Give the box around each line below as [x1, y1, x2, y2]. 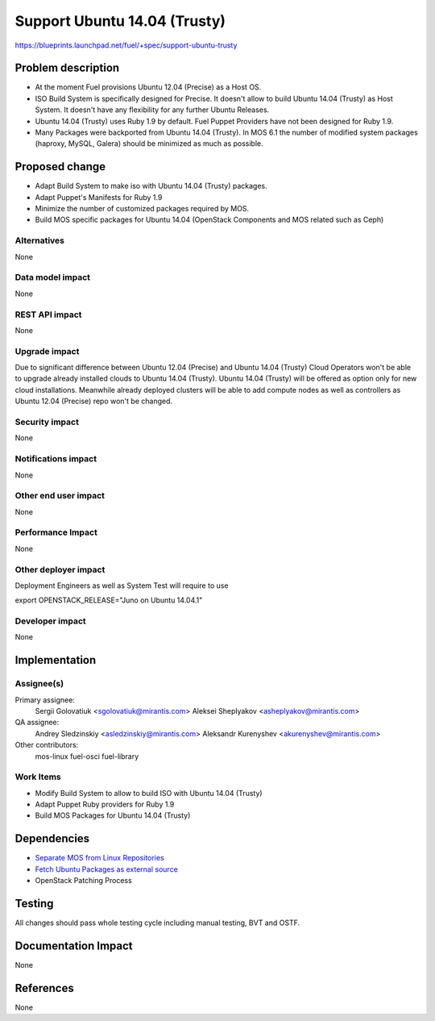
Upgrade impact [14, 345, 80, 356]
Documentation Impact [14, 939, 133, 952]
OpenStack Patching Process [35, 876, 132, 886]
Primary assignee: [14, 694, 76, 705]
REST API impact [14, 309, 82, 320]
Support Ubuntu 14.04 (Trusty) [14, 12, 226, 30]
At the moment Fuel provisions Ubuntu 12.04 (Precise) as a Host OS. [35, 82, 262, 92]
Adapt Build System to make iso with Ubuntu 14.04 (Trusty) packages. [35, 181, 267, 191]
